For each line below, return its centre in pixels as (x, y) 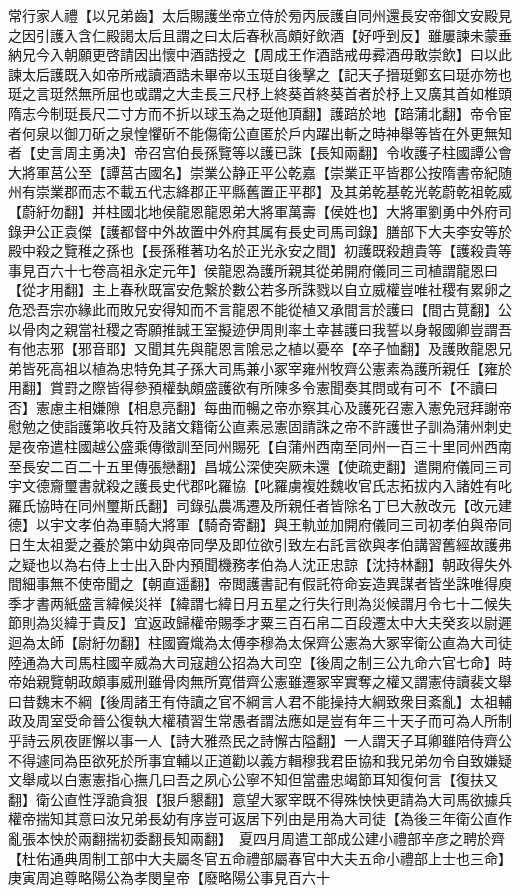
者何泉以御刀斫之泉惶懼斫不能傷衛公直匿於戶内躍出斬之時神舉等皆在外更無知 (260, 132)
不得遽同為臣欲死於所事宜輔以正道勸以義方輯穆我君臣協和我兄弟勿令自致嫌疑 (260, 759)
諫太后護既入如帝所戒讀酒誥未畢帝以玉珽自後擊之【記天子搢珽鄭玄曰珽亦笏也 (260, 73)
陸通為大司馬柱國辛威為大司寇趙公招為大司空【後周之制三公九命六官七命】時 (260, 661)
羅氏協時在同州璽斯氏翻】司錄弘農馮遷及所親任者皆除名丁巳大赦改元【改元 (253, 504)
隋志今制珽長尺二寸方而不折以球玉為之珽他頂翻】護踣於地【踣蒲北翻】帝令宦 (260, 112)
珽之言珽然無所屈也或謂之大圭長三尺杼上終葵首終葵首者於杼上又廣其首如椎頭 (260, 93)
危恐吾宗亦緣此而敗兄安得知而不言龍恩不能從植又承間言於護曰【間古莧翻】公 (260, 308)
